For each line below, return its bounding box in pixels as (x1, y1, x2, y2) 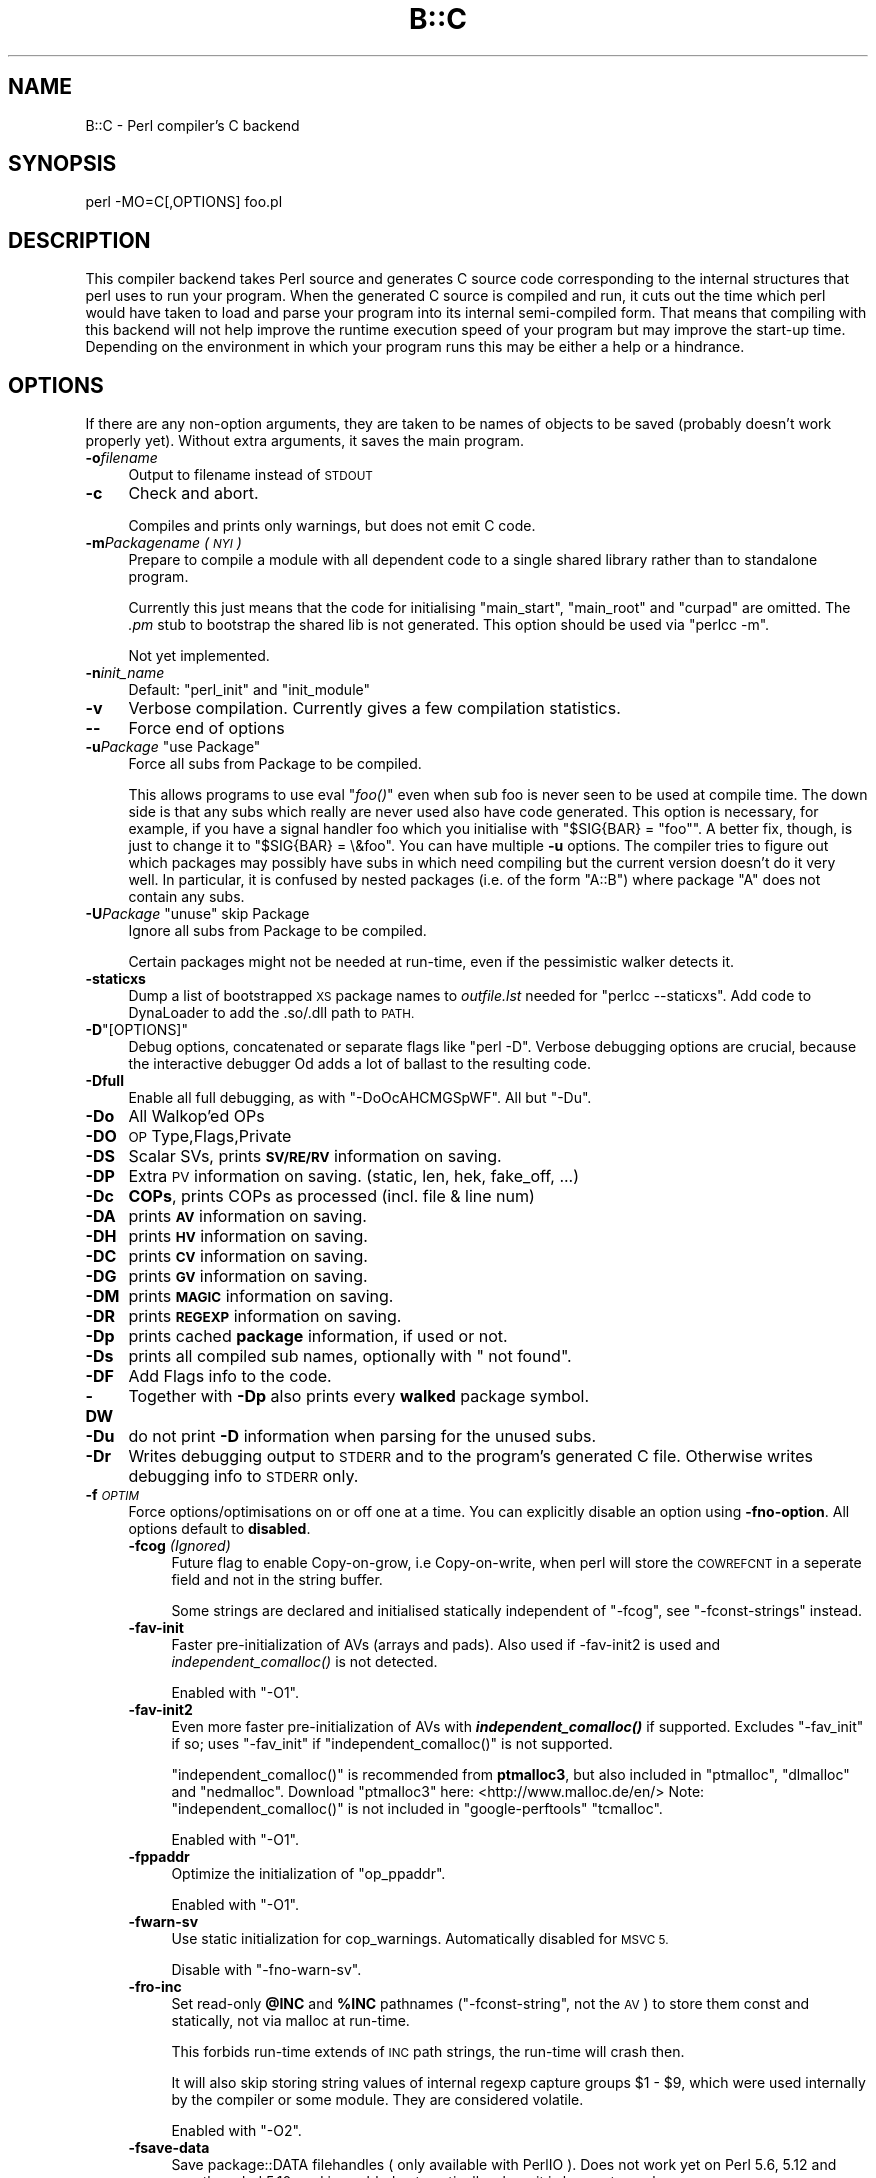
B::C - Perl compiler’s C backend (85, 116, 300, 134)
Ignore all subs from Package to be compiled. (128, 922, 427, 940)
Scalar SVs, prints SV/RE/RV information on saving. (128, 1146, 502, 1167)
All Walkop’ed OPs (128, 1106, 265, 1127)
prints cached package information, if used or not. (128, 1326, 508, 1347)
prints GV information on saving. (128, 1266, 368, 1287)
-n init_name (85, 664, 165, 682)
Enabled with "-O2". (171, 2122, 302, 2140)
